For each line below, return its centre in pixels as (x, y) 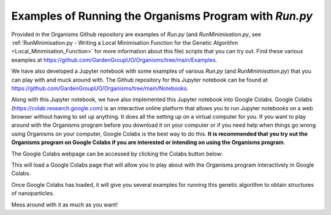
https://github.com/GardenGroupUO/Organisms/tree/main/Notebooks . (100, 88)
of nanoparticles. (33, 194)
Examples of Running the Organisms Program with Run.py (162, 16)
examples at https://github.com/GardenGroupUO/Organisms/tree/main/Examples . (114, 60)
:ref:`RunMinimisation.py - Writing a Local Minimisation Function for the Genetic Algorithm (125, 42)
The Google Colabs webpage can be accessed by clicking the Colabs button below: (117, 154)
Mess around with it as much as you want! (64, 205)
